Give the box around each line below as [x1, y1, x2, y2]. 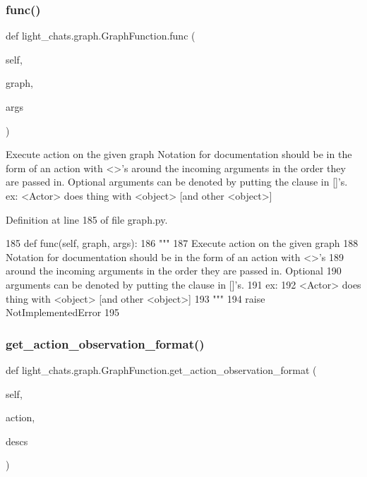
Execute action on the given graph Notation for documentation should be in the [6, 147, 352, 162]
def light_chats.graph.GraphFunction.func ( [6, 28, 195, 43]
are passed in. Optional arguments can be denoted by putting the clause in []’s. [6, 174, 348, 189]
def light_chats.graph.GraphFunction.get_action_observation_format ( [6, 362, 317, 377]
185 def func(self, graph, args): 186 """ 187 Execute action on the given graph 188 [6, 236, 359, 250]
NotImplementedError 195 [6, 305, 119, 320]
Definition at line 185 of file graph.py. [6, 212, 168, 227]
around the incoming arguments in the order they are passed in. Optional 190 [6, 263, 342, 278]
